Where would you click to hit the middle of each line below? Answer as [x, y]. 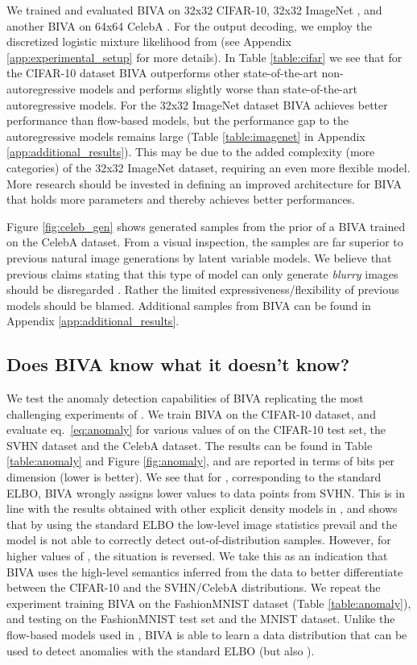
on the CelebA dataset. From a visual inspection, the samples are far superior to [205, 242]
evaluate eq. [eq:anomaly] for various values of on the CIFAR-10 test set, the [196, 430]
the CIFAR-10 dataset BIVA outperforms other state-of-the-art [162, 73]
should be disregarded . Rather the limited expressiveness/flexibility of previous [203, 289]
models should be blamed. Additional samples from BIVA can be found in [189, 305]
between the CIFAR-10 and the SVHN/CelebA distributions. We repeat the [194, 587]
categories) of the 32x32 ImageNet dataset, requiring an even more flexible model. [208, 167]
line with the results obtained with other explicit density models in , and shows [202, 508]
